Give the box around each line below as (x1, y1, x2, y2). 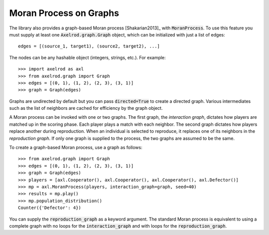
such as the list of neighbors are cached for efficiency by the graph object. (9, 105, 163, 111)
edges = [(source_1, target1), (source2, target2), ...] (18, 43, 160, 49)
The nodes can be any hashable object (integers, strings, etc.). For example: (9, 54, 166, 60)
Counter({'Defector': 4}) (18, 205, 82, 211)
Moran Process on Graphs (9, 7, 120, 18)
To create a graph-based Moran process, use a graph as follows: (9, 145, 142, 151)
